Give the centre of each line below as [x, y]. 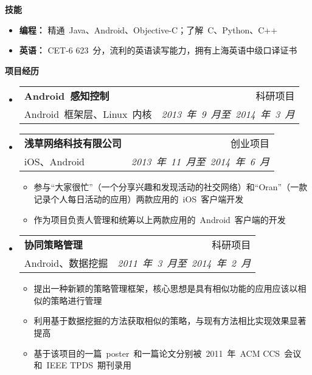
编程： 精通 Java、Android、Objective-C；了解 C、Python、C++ [148, 29]
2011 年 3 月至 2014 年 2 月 [184, 263]
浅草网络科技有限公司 [73, 143]
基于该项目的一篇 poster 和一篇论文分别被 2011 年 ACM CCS [157, 353]
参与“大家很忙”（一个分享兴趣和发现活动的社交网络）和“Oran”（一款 [171, 187]
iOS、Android [54, 162]
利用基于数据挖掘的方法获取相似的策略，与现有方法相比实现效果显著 [170, 321]
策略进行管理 [76, 300]
